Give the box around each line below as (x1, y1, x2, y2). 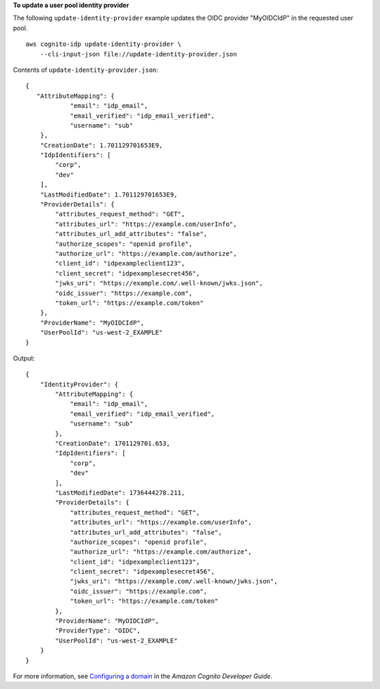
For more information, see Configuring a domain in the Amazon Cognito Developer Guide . (13, 672, 273, 680)
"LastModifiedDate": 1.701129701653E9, (39, 190, 178, 199)
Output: (13, 354, 35, 362)
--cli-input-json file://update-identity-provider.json (39, 50, 237, 58)
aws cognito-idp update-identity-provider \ (25, 40, 182, 49)
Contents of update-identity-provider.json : (13, 66, 158, 74)
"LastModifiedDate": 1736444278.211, (55, 488, 186, 497)
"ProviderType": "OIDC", (55, 627, 141, 635)
